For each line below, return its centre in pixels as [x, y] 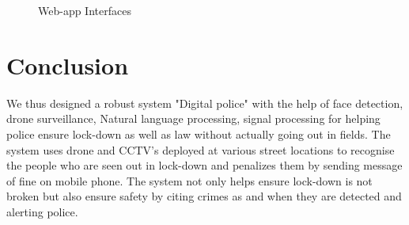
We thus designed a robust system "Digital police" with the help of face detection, [205, 103]
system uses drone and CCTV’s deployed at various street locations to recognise [201, 149]
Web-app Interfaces [85, 10]
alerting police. [42, 211]
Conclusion [68, 65]
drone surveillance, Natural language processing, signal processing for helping [193, 118]
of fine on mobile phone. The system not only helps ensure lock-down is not [189, 180]
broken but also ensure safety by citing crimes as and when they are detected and [204, 196]
